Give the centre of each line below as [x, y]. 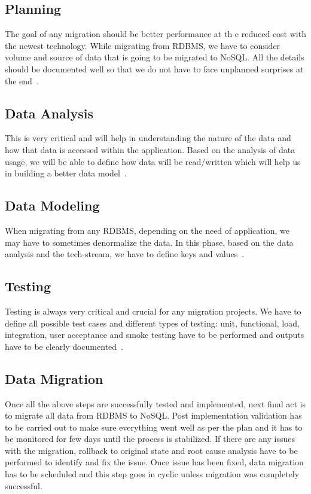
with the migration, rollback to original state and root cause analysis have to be [151, 450]
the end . [22, 80]
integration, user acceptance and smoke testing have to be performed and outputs [155, 335]
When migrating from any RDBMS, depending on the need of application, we [147, 230]
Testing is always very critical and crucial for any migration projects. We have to [153, 311]
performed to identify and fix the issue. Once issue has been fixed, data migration [154, 462]
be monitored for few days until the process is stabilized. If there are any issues [150, 439]
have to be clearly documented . [64, 346]
